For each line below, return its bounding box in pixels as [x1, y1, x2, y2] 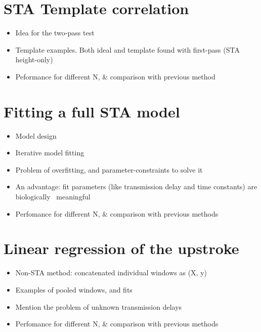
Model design [15, 130, 57, 141]
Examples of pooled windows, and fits [15, 284, 133, 295]
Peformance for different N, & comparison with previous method [15, 71, 215, 81]
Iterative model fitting [15, 147, 84, 158]
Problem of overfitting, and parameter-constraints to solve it [15, 164, 203, 175]
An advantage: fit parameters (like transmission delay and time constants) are [15, 181, 257, 192]
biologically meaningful [15, 191, 91, 201]
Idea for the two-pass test [15, 27, 95, 38]
